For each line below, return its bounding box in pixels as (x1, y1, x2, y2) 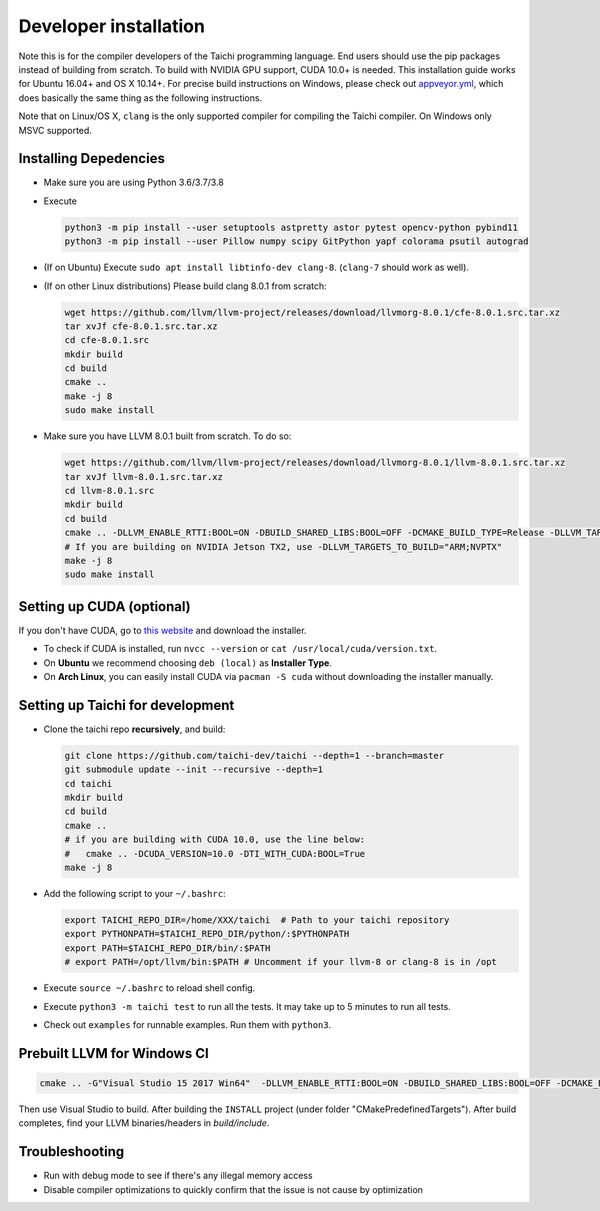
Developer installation (18, 15, 205, 37)
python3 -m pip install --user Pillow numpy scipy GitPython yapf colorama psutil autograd (64, 236, 529, 247)
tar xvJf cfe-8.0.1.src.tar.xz (64, 320, 219, 332)
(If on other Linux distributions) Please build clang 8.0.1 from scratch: (43, 280, 327, 292)
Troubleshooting (18, 1143, 125, 1160)
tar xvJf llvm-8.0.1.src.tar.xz (64, 471, 224, 482)
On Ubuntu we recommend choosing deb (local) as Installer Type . (43, 656, 332, 669)
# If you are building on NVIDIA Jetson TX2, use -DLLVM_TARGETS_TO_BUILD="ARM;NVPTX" (64, 541, 503, 552)
